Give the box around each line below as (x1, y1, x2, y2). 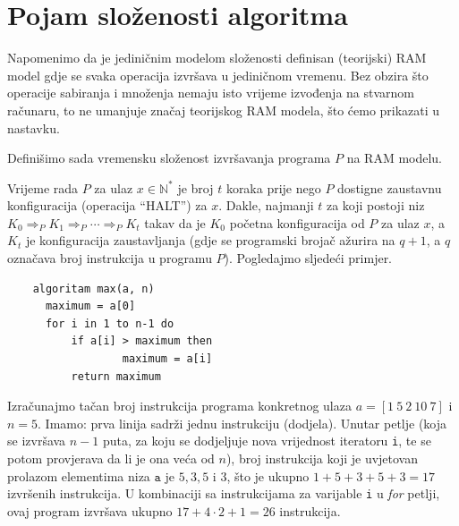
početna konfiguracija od (229, 213, 365, 232)
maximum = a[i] (122, 352, 213, 366)
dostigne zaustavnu (337, 178, 442, 197)
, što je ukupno (226, 466, 310, 485)
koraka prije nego (225, 178, 321, 197)
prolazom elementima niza (7, 466, 150, 485)
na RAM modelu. (346, 148, 443, 167)
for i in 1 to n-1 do (45, 317, 174, 330)
